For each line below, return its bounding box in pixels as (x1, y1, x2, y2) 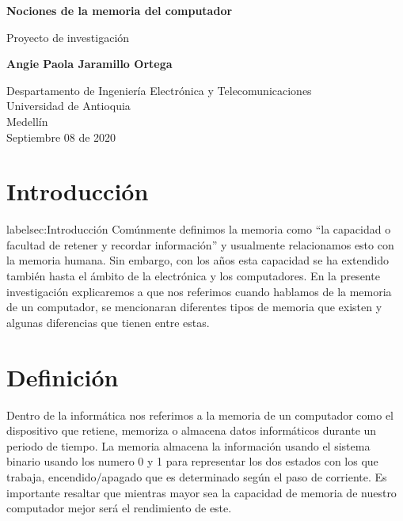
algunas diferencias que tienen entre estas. (6, 314, 210, 330)
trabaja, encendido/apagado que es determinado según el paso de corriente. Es (6, 468, 387, 485)
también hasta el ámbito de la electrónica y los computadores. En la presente (6, 268, 380, 284)
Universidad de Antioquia (6, 97, 131, 114)
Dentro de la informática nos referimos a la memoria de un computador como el (6, 406, 393, 423)
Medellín (6, 112, 48, 129)
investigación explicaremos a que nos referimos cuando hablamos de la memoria (6, 283, 392, 299)
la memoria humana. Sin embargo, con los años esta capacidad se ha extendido (6, 252, 389, 268)
